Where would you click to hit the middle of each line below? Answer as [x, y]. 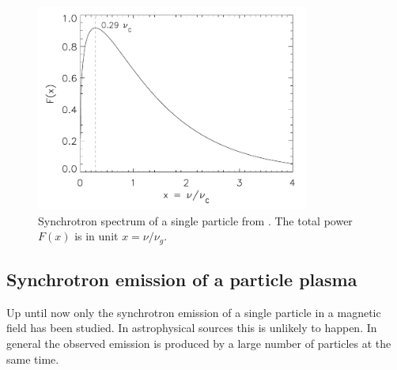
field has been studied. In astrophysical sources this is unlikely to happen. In [192, 328]
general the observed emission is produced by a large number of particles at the [199, 343]
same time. [33, 359]
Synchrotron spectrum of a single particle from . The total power [195, 220]
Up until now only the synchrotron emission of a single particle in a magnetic [194, 312]
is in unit [96, 236]
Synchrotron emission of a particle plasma [182, 279]
